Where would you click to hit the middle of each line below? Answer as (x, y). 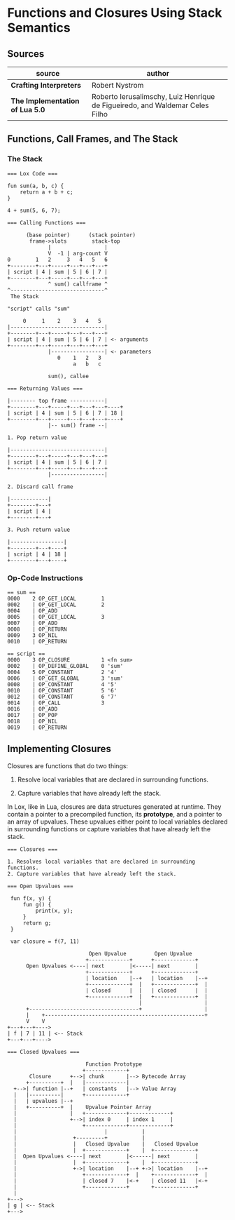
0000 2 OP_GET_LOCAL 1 (56, 598)
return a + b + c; (47, 192)
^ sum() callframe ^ (78, 284)
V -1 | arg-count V (78, 253)
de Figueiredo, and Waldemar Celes (150, 105)
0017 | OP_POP (33, 715)
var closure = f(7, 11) (45, 941)
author (158, 73)
